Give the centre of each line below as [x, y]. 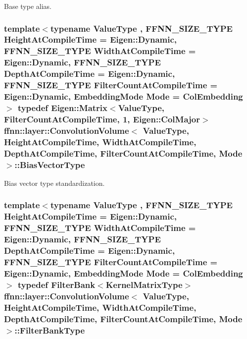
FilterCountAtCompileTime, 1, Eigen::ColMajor [102, 119]
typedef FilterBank [56, 284]
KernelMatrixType [144, 284]
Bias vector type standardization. [54, 183]
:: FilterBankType [50, 330]
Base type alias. [28, 6]
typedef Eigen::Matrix [63, 107]
